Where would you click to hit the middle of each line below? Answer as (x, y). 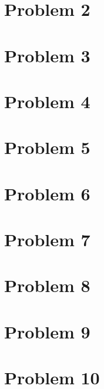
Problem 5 (47, 147)
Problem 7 (47, 239)
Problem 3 (47, 55)
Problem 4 (47, 101)
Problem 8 (47, 285)
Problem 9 (47, 331)
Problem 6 (47, 193)
